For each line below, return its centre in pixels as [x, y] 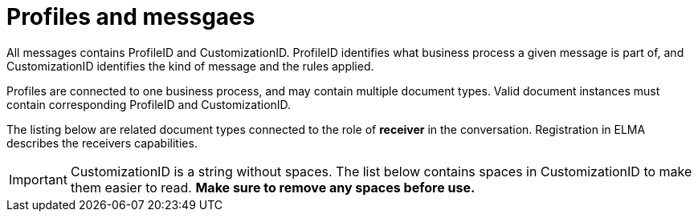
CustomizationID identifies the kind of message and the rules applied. [190, 66]
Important [38, 179]
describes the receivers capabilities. [102, 143]
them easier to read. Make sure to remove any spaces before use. [273, 187]
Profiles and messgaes [131, 17]
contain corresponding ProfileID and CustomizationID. [149, 104]
